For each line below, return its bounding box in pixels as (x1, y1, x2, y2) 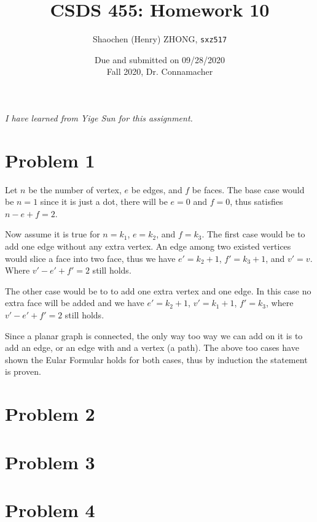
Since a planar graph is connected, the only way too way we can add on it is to (5, 329, 303, 342)
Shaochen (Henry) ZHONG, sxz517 (92, 33, 227, 45)
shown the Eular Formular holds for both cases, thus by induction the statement (5, 353, 308, 366)
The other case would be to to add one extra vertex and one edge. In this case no (5, 284, 311, 297)
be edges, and (131, 183, 182, 196)
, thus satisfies (230, 195, 283, 208)
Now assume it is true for (5, 228, 100, 240)
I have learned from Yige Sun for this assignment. (5, 111, 193, 124)
